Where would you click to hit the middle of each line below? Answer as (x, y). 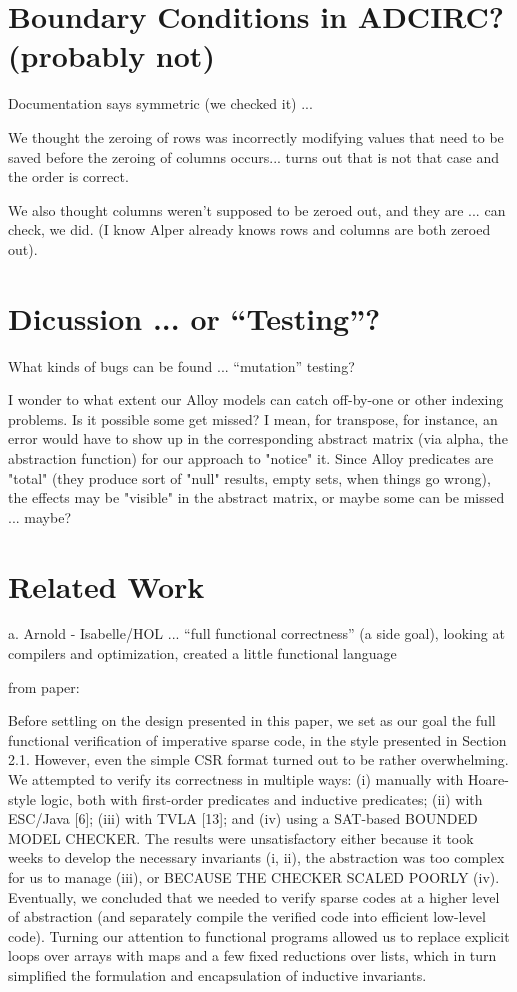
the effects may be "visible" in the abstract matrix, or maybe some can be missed (256, 497)
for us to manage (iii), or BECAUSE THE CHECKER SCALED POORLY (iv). (254, 877)
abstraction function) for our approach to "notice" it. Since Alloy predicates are (251, 457)
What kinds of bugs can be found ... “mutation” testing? (181, 365)
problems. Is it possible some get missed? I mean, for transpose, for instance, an (253, 418)
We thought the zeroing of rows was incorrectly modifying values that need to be (256, 136)
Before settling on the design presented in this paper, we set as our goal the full (252, 720)
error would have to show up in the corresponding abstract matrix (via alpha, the (258, 438)
